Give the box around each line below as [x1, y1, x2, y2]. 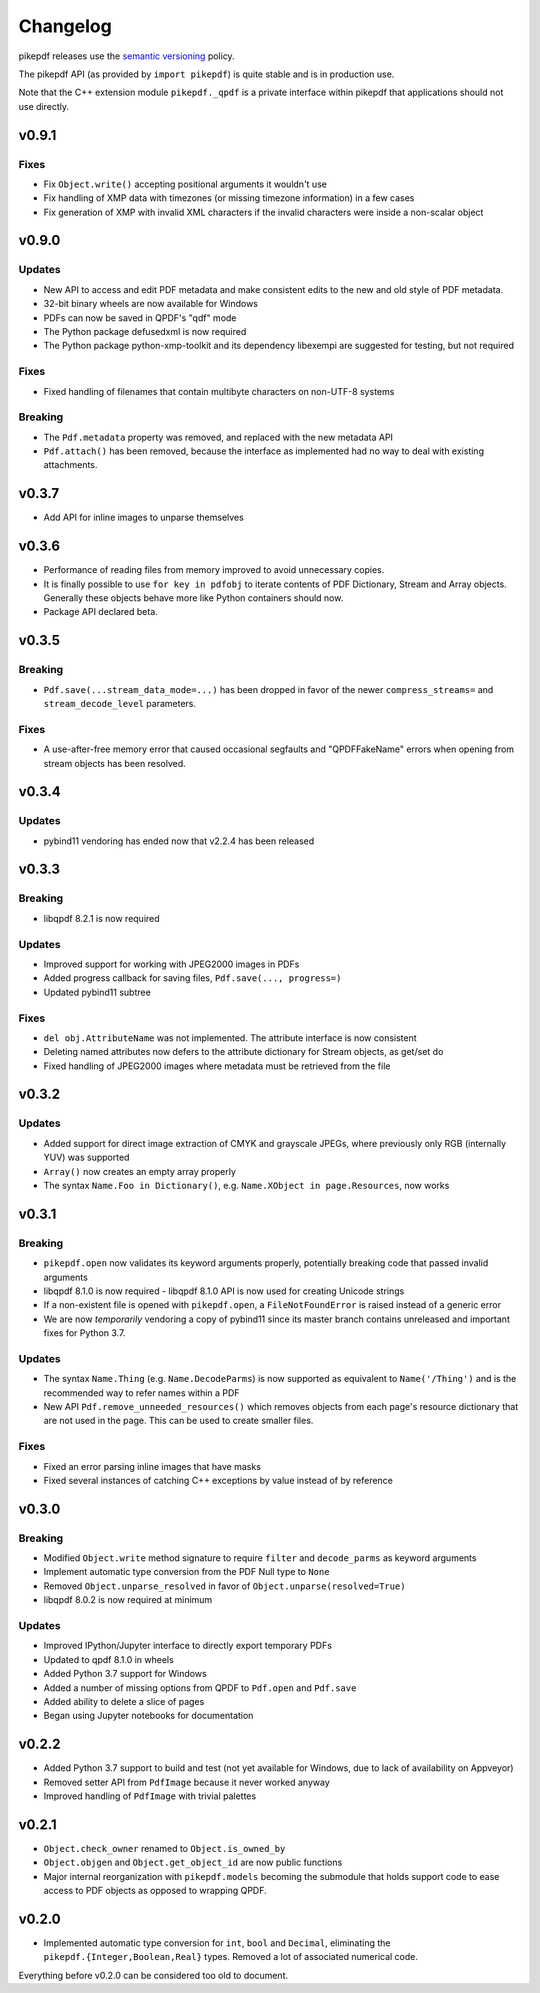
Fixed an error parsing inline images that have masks [43, 1460, 262, 1472]
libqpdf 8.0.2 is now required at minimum [43, 1594, 213, 1606]
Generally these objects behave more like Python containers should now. [43, 592, 344, 604]
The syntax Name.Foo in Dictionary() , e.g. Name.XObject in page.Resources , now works [43, 1179, 450, 1191]
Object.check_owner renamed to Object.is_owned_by [43, 1842, 286, 1854]
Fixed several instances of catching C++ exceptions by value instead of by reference [43, 1474, 394, 1486]
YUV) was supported [43, 1151, 130, 1164]
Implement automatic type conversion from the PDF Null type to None [43, 1566, 330, 1578]
